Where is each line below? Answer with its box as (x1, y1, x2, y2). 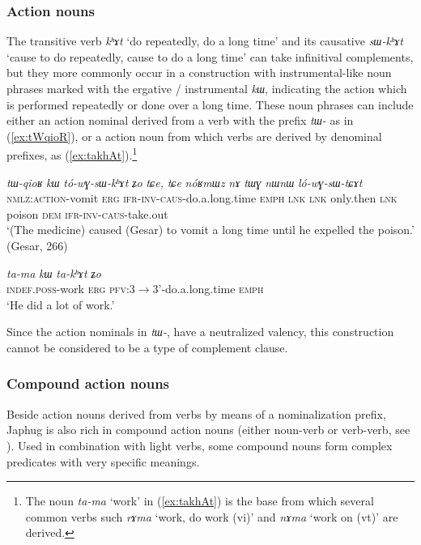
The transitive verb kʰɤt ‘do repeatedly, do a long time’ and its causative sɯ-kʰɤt (6, 32, 403, 49)
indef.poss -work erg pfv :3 (6, 280, 135, 297)
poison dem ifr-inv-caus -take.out (6, 205, 168, 222)
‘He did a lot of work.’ (6, 296, 115, 313)
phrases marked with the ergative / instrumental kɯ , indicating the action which (6, 80, 407, 96)
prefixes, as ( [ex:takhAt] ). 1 (6, 144, 138, 164)
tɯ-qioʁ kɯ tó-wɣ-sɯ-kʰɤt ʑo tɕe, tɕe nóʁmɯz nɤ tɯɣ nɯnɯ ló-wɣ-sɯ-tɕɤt (6, 173, 363, 190)
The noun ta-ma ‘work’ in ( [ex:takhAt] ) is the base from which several (25, 492, 374, 509)
